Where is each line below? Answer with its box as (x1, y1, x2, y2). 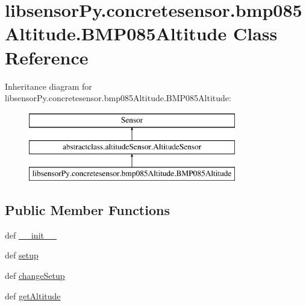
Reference (5, 45, 89, 69)
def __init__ (5, 228, 57, 241)
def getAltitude (5, 289, 61, 302)
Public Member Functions (5, 201, 170, 219)
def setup (5, 249, 39, 261)
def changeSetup (5, 269, 65, 282)
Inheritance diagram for (5, 80, 92, 92)
